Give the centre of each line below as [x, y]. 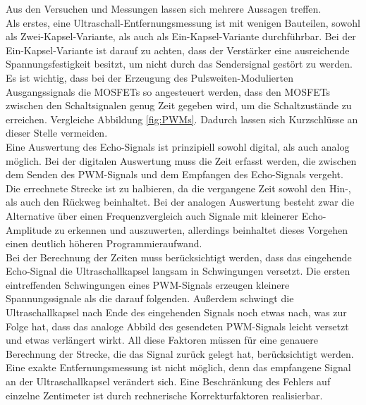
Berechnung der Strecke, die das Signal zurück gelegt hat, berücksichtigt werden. [180, 353]
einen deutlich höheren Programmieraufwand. [104, 243]
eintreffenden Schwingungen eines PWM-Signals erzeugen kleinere [148, 284]
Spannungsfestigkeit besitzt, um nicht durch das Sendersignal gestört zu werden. [179, 64]
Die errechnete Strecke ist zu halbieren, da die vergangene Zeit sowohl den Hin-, [178, 188]
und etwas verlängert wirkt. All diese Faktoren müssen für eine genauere [162, 340]
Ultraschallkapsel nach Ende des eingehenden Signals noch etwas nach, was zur [176, 312]
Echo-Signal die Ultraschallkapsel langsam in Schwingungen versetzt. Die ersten [178, 271]
